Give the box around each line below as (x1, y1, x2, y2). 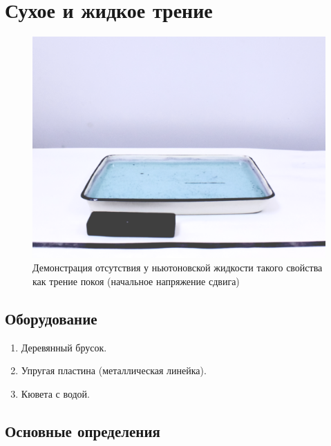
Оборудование (5, 307, 97, 329)
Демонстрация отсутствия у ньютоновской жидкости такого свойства (32, 260, 323, 275)
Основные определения (5, 420, 160, 441)
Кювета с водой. (21, 386, 90, 400)
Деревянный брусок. (21, 340, 107, 354)
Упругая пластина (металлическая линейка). (21, 363, 207, 378)
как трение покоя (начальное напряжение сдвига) (32, 273, 240, 288)
